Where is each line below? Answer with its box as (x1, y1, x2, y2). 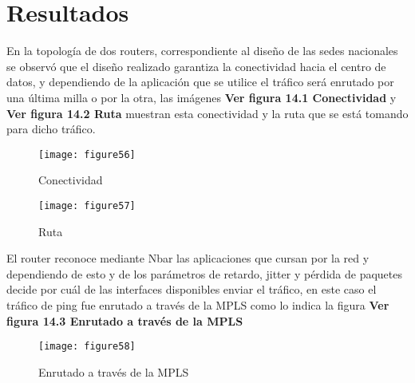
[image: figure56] (38, 148, 136, 160)
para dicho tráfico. (6, 120, 96, 137)
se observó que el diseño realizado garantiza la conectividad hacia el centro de (6, 57, 386, 74)
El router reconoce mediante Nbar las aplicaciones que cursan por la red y (6, 250, 370, 267)
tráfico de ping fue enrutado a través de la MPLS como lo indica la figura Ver (6, 296, 389, 313)
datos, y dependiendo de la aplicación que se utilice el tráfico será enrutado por (6, 73, 394, 90)
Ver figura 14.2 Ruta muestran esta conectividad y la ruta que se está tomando (6, 105, 409, 121)
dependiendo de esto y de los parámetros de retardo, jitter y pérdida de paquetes (6, 265, 402, 282)
